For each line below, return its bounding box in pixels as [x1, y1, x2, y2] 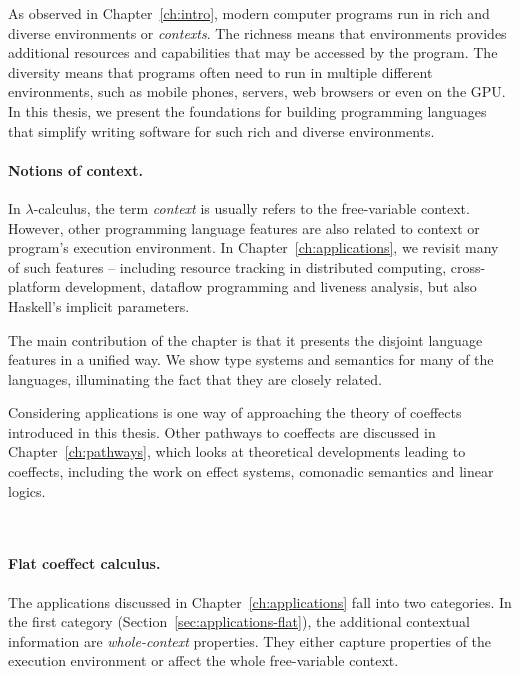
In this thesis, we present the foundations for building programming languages [8, 100, 487, 121]
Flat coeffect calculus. [8, 553, 161, 574]
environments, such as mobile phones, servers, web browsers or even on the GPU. [8, 81, 506, 102]
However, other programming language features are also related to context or [8, 217, 480, 238]
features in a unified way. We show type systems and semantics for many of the [8, 349, 494, 370]
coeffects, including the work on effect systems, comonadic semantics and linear [8, 461, 494, 482]
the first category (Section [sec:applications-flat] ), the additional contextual [8, 611, 470, 632]
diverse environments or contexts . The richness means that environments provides [8, 22, 507, 43]
